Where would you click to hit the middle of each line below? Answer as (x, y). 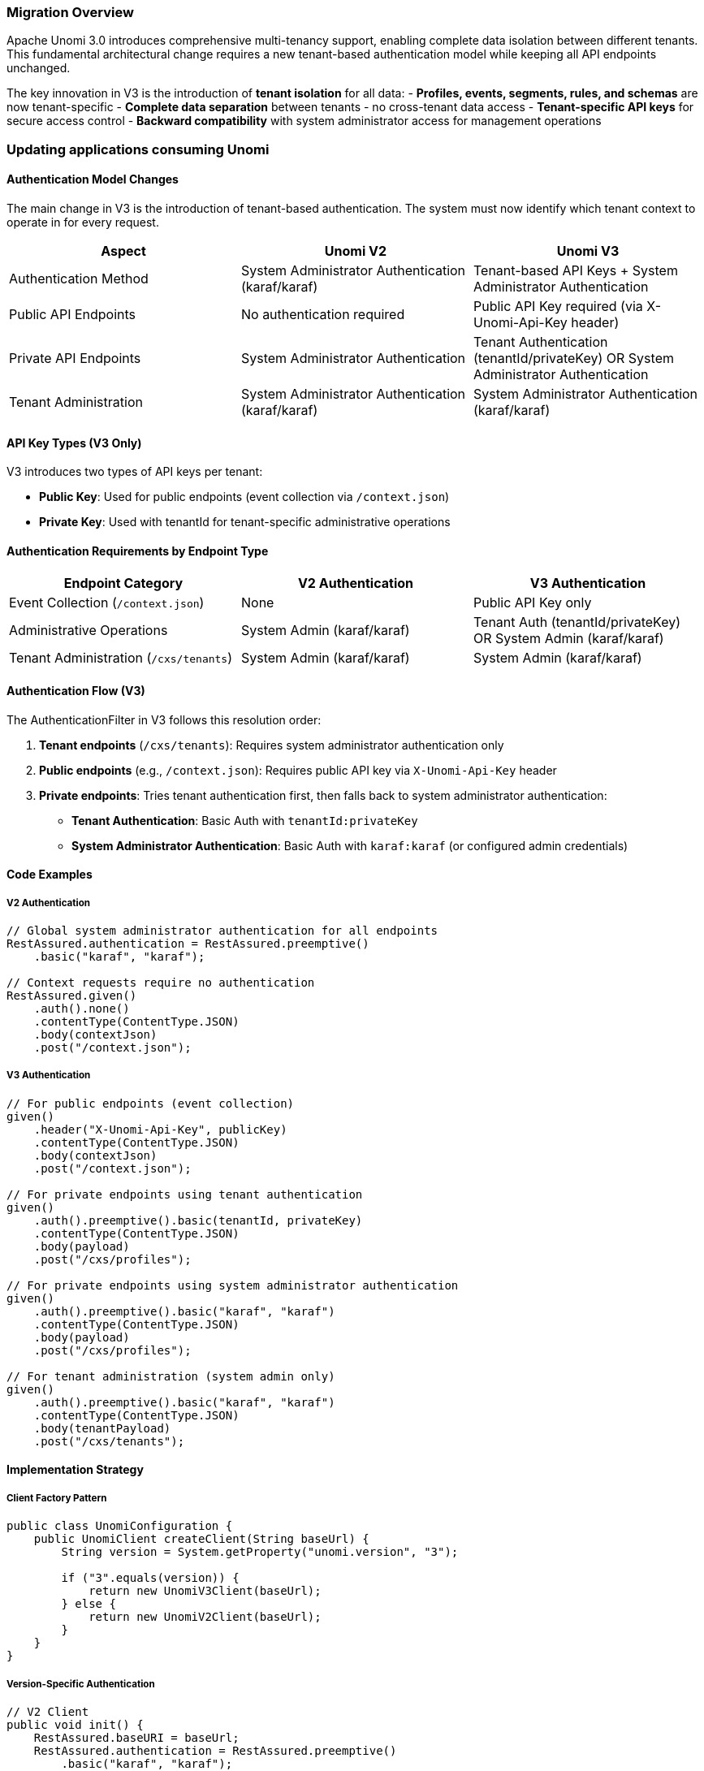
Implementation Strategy (75, 1470)
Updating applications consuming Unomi (138, 149)
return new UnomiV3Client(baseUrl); (205, 1591)
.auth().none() (82, 1009)
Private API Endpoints (75, 358)
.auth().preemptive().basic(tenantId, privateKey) (198, 1220)
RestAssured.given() (72, 996)
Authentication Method (79, 278)
